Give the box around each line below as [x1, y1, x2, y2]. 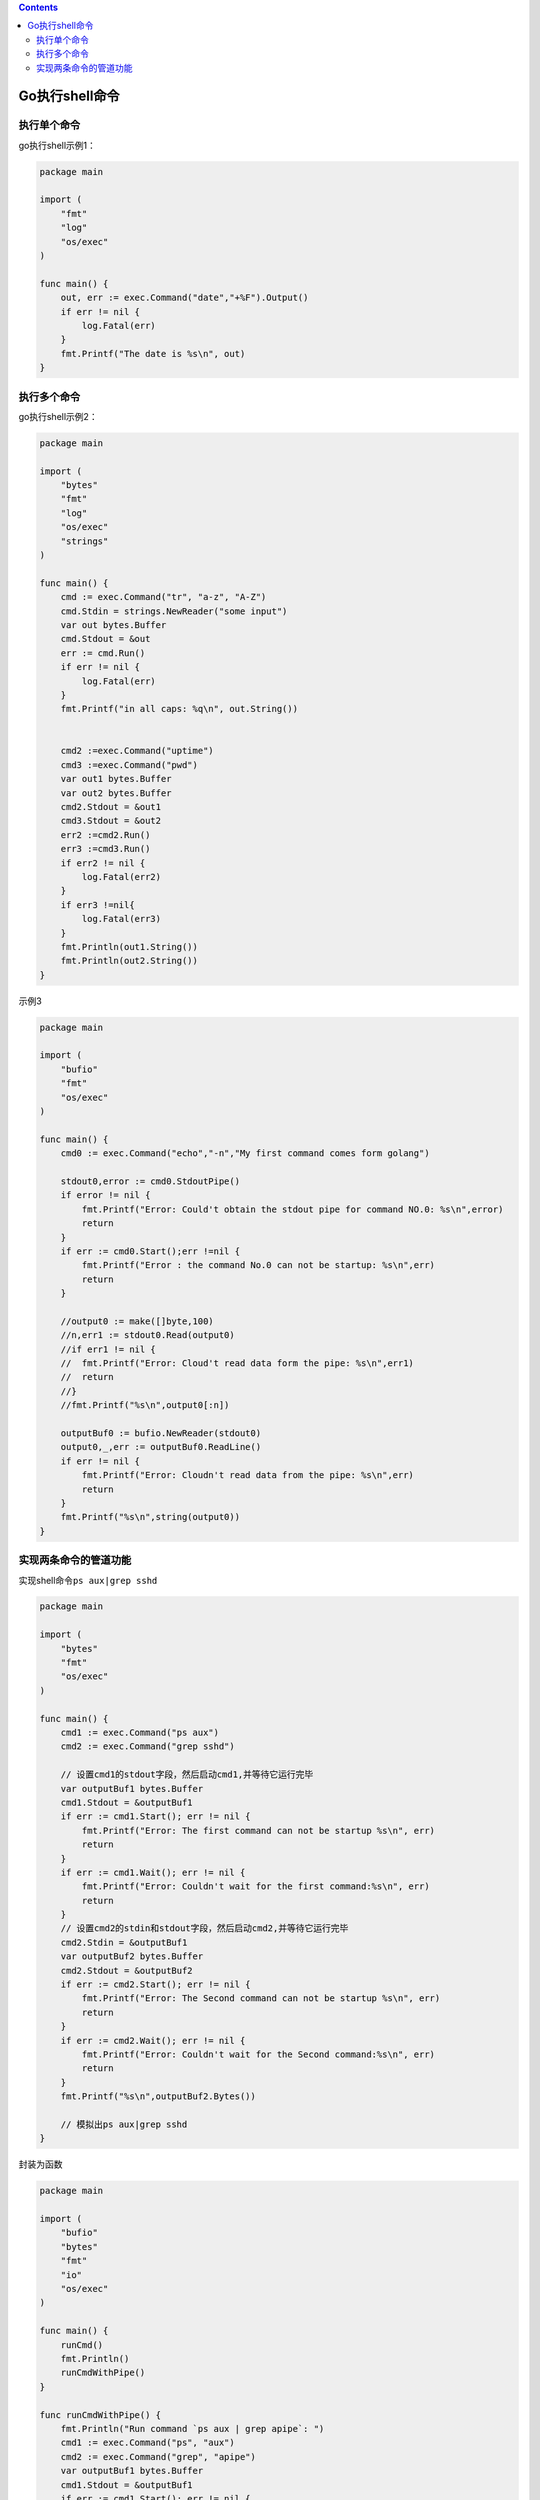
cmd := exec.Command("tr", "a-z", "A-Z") [60, 591, 267, 603]
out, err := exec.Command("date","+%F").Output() [60, 292, 309, 304]
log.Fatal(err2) [81, 871, 162, 882]
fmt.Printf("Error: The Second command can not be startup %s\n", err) [81, 1993, 441, 2004]
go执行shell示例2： [18, 410, 99, 422]
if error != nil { [60, 1190, 151, 1201]
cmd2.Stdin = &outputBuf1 [60, 1936, 188, 1948]
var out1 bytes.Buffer [60, 773, 172, 785]
